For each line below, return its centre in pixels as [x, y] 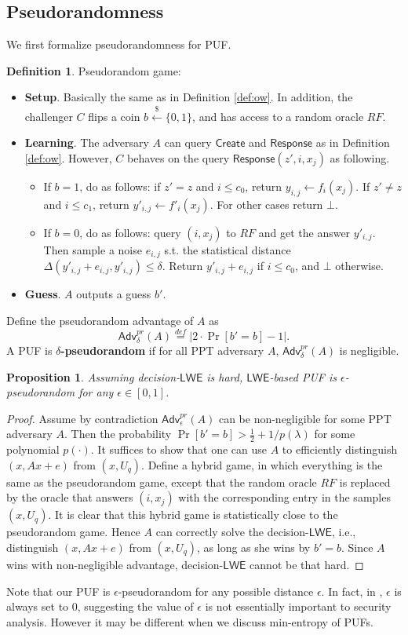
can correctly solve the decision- [232, 532]
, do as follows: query [130, 232]
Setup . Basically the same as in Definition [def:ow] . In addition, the [189, 97]
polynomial [33, 449]
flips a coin [114, 116]
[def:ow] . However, [68, 157]
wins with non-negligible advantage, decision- [115, 565]
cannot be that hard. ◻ [307, 565]
